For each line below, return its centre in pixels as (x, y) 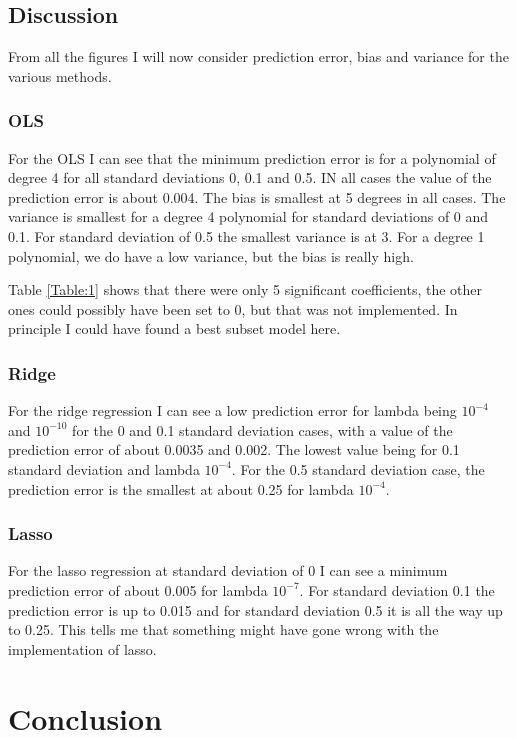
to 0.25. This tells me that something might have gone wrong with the (223, 629)
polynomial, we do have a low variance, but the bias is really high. (211, 255)
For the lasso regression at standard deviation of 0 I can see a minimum (228, 570)
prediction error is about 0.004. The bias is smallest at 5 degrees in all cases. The (257, 196)
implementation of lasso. (82, 648)
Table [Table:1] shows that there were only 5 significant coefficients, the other (245, 289)
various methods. (60, 75)
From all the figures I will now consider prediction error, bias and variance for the (258, 56)
